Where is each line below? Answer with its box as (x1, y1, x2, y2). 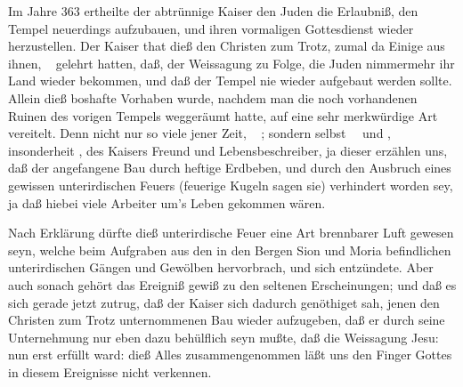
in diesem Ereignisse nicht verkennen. (8, 362, 212, 381)
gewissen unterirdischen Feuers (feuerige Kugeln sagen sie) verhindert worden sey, (8, 175, 453, 194)
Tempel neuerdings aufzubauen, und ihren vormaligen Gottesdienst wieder (8, 19, 414, 37)
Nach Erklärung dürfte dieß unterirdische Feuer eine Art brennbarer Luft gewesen (8, 223, 454, 242)
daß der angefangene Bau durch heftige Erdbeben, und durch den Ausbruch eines (8, 158, 451, 177)
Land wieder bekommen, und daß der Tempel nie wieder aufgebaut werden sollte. (8, 71, 452, 90)
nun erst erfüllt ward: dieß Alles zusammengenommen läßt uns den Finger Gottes (8, 345, 452, 364)
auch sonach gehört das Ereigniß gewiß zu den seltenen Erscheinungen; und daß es (8, 275, 457, 294)
